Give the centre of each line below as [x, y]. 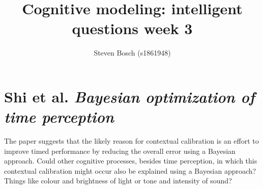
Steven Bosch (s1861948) [132, 53]
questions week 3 [132, 28]
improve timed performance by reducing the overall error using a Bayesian [120, 151]
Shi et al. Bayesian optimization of [130, 96]
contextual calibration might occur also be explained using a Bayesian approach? [130, 170]
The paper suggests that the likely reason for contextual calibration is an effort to [131, 141]
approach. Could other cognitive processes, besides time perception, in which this [131, 161]
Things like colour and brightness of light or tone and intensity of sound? [118, 181]
